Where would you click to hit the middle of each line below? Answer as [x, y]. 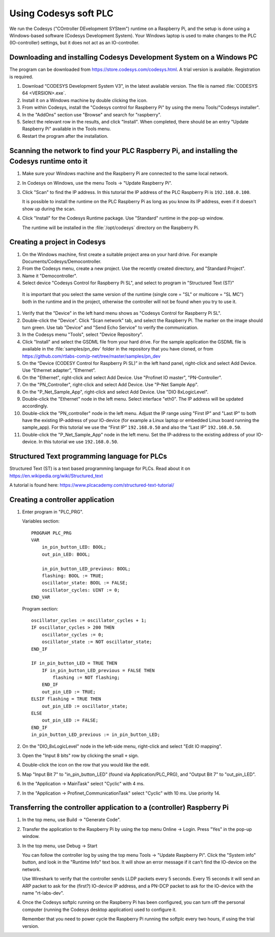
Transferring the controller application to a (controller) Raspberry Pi [119, 808]
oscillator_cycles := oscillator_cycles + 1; [89, 620]
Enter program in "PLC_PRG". [53, 512]
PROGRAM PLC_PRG [51, 533]
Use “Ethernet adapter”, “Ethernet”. [59, 371]
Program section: [40, 609]
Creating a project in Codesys [58, 242]
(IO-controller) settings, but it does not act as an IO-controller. [74, 43]
